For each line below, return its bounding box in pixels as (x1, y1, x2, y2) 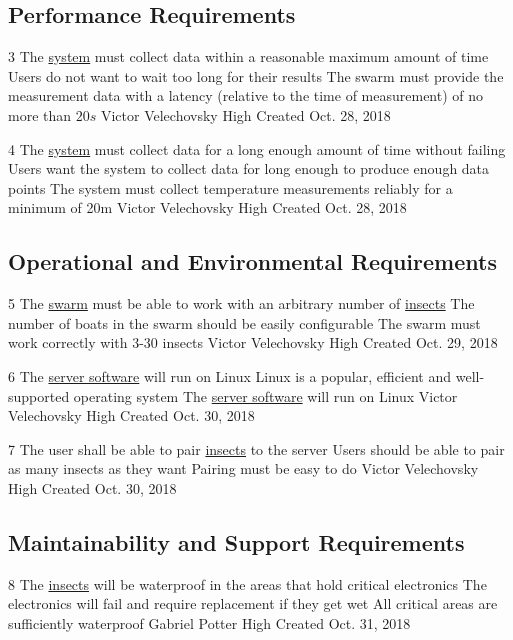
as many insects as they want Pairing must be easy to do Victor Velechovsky (8, 458, 479, 479)
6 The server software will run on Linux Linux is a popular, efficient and (8, 365, 452, 386)
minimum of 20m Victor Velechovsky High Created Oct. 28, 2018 (8, 197, 407, 218)
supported (8, 385, 70, 406)
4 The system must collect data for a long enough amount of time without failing (8, 138, 506, 159)
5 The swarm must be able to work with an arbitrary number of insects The (8, 293, 475, 314)
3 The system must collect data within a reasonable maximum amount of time (8, 46, 489, 67)
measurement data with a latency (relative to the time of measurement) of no (8, 85, 484, 106)
